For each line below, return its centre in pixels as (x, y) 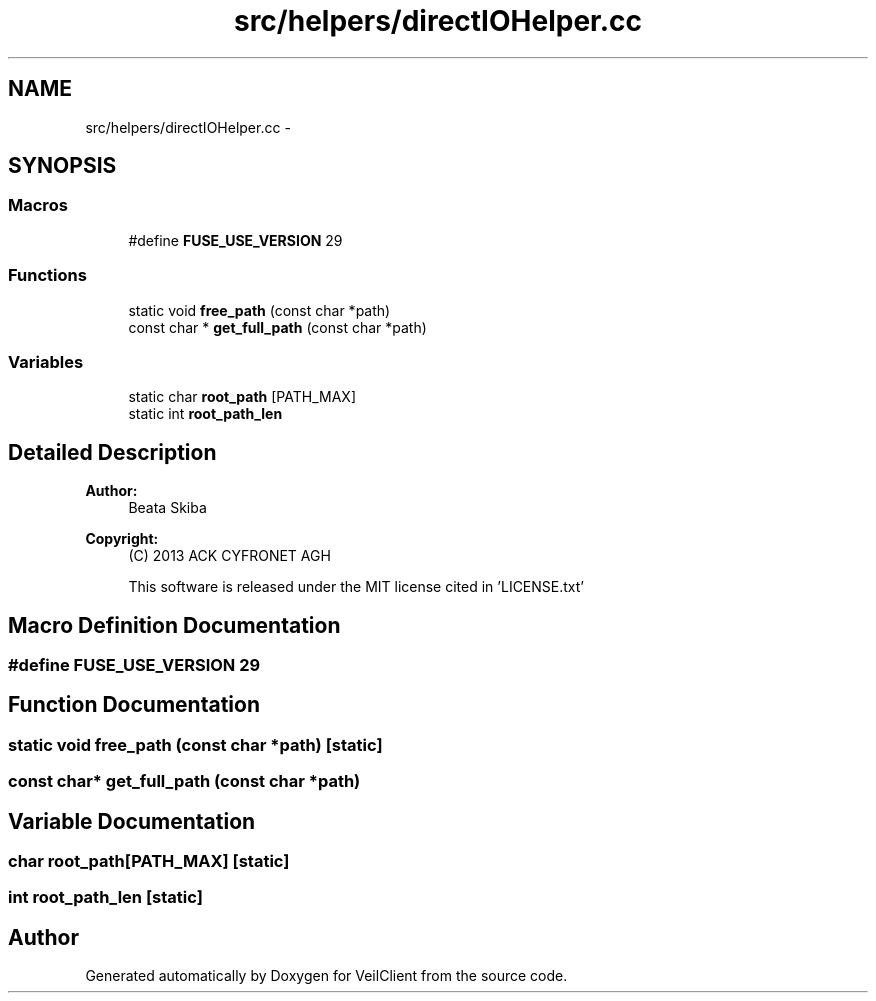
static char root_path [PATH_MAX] (242, 397)
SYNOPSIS (62, 166)
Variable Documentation (132, 821)
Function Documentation (134, 705)
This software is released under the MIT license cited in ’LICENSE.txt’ (356, 587)
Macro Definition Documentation (174, 625)
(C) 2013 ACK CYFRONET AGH (229, 556)
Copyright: (122, 539)
